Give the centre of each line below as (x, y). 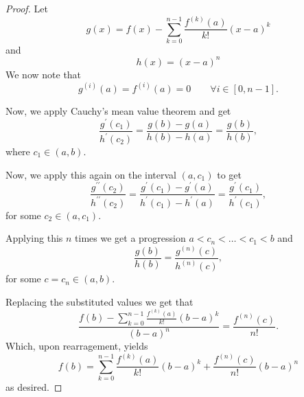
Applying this (34, 238)
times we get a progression (130, 238)
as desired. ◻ (34, 387)
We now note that (44, 74)
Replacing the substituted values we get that (100, 301)
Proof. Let (27, 8)
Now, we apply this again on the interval (91, 174)
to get (229, 174)
